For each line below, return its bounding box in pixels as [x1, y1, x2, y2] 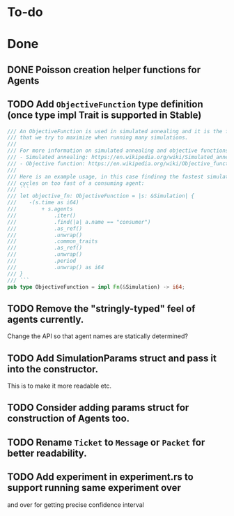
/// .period [7, 257, 77, 265]
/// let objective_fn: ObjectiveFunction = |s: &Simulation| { [7, 192, 195, 199]
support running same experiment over [7, 482, 181, 494]
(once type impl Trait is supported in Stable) [7, 109, 202, 121]
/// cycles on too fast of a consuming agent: [7, 179, 145, 187]
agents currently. [7, 313, 84, 325]
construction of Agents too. [7, 413, 130, 425]
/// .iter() [7, 212, 77, 219]
